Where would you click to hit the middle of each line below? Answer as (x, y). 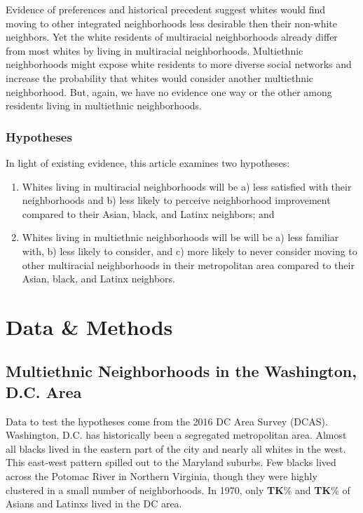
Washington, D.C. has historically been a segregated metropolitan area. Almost (176, 435)
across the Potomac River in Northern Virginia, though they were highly (162, 476)
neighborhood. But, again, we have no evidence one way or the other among (169, 91)
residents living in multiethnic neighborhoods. (104, 105)
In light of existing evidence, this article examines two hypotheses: (148, 162)
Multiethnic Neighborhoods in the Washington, (181, 371)
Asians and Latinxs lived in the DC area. (94, 504)
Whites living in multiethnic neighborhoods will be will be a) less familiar (180, 237)
